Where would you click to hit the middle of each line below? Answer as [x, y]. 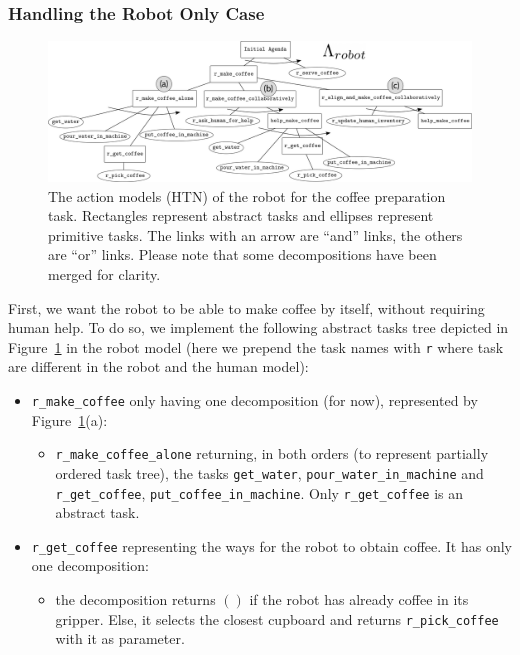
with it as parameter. [120, 638]
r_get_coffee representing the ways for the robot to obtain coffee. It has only [272, 545]
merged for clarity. [104, 273]
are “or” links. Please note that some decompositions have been [242, 254]
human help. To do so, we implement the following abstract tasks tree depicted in [258, 327]
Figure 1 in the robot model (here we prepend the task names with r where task [256, 346]
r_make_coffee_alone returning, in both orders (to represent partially [272, 453]
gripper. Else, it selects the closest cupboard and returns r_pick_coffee [277, 618]
